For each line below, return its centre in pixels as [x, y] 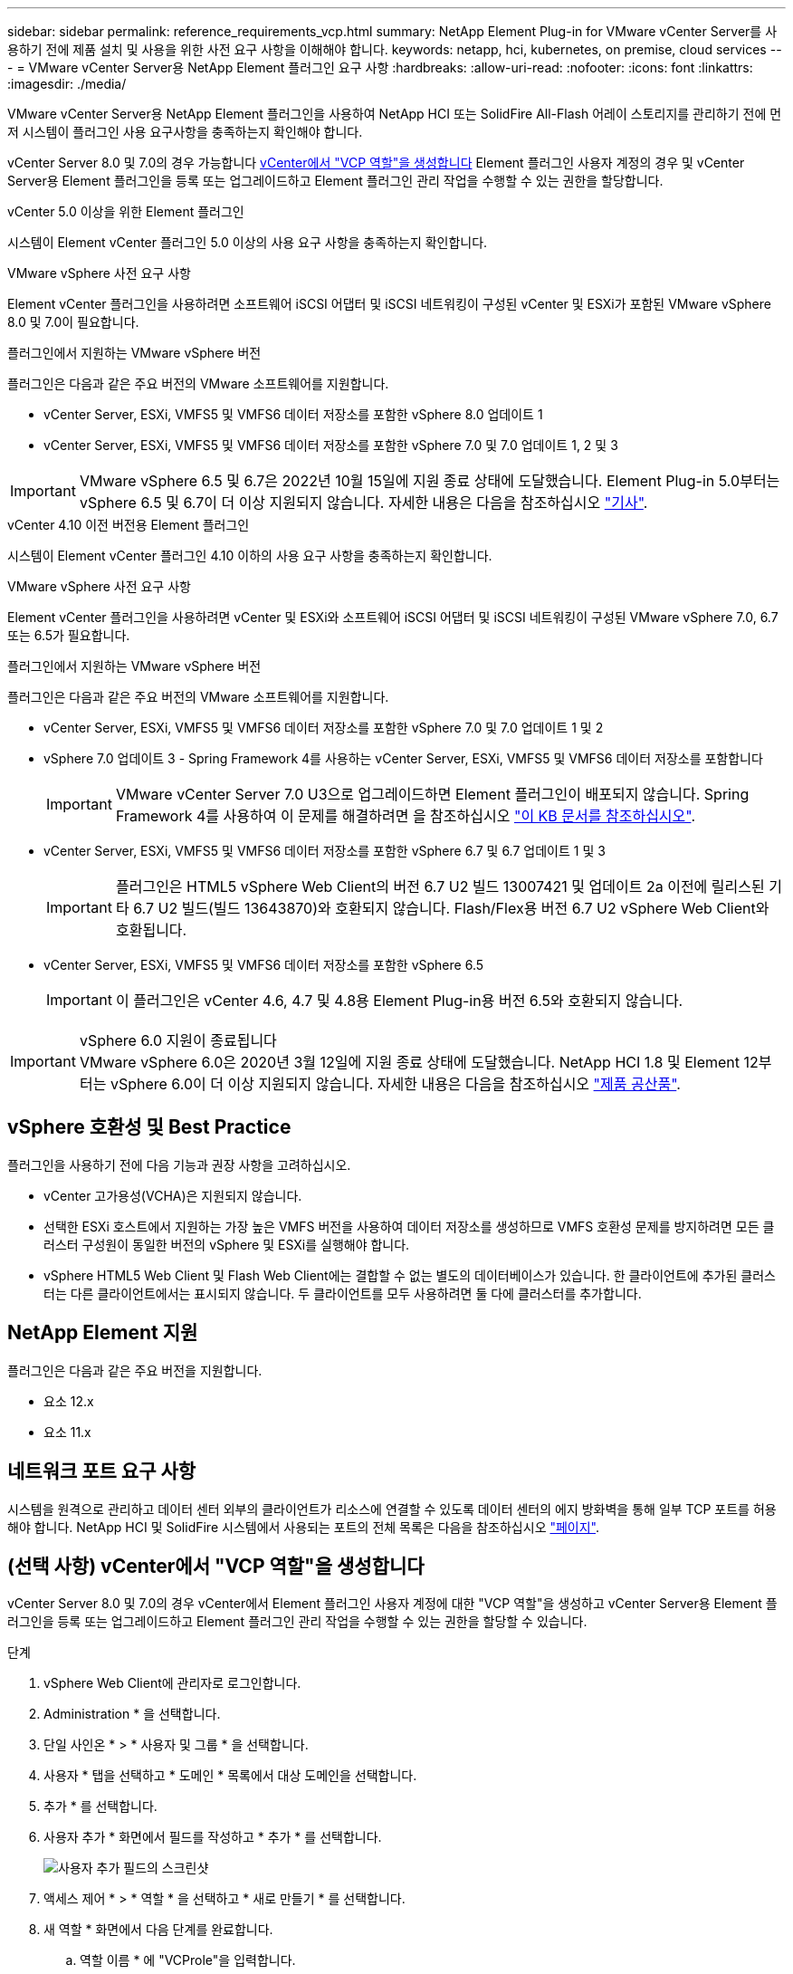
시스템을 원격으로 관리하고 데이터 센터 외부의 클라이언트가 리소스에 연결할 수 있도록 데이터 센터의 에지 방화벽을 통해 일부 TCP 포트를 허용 [392, 1509]
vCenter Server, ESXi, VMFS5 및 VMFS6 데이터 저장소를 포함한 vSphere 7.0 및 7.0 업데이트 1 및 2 [324, 728]
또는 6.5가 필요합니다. [69, 635]
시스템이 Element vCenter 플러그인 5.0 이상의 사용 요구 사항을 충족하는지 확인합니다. [248, 242]
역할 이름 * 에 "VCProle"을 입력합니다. [188, 1960]
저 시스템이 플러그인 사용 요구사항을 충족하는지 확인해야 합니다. [185, 132]
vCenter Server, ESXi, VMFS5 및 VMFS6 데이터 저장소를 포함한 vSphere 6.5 [264, 965]
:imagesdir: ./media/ [67, 84]
